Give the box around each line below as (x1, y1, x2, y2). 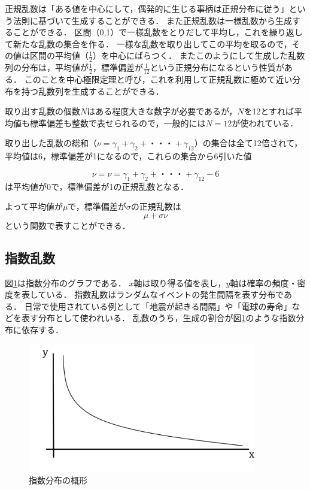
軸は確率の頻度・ (230, 276, 297, 289)
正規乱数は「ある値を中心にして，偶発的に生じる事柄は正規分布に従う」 (5, 2, 289, 14)
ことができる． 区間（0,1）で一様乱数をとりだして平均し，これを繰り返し (13, 26, 303, 38)
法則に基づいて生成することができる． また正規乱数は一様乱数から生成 (13, 14, 292, 26)
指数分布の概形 (29, 473, 87, 486)
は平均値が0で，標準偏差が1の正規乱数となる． (5, 180, 189, 192)
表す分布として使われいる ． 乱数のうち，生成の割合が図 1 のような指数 (21, 311, 296, 324)
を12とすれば (244, 105, 294, 117)
